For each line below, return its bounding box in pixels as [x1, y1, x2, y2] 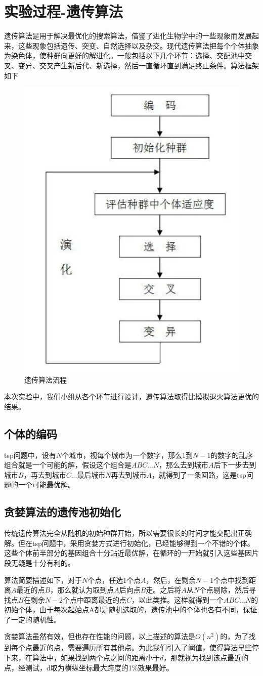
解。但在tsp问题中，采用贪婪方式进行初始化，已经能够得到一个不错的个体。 [4, 537, 254, 548]
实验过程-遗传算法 [4, 1, 123, 22]
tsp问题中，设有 [4, 449, 56, 460]
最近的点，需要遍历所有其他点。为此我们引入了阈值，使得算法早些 [32, 642, 252, 653]
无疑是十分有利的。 [11, 557, 75, 568]
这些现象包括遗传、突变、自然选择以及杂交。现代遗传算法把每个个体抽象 [18, 40, 259, 51]
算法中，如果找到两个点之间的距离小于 [32, 652, 160, 663]
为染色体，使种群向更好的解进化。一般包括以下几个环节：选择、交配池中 [4, 50, 245, 61]
